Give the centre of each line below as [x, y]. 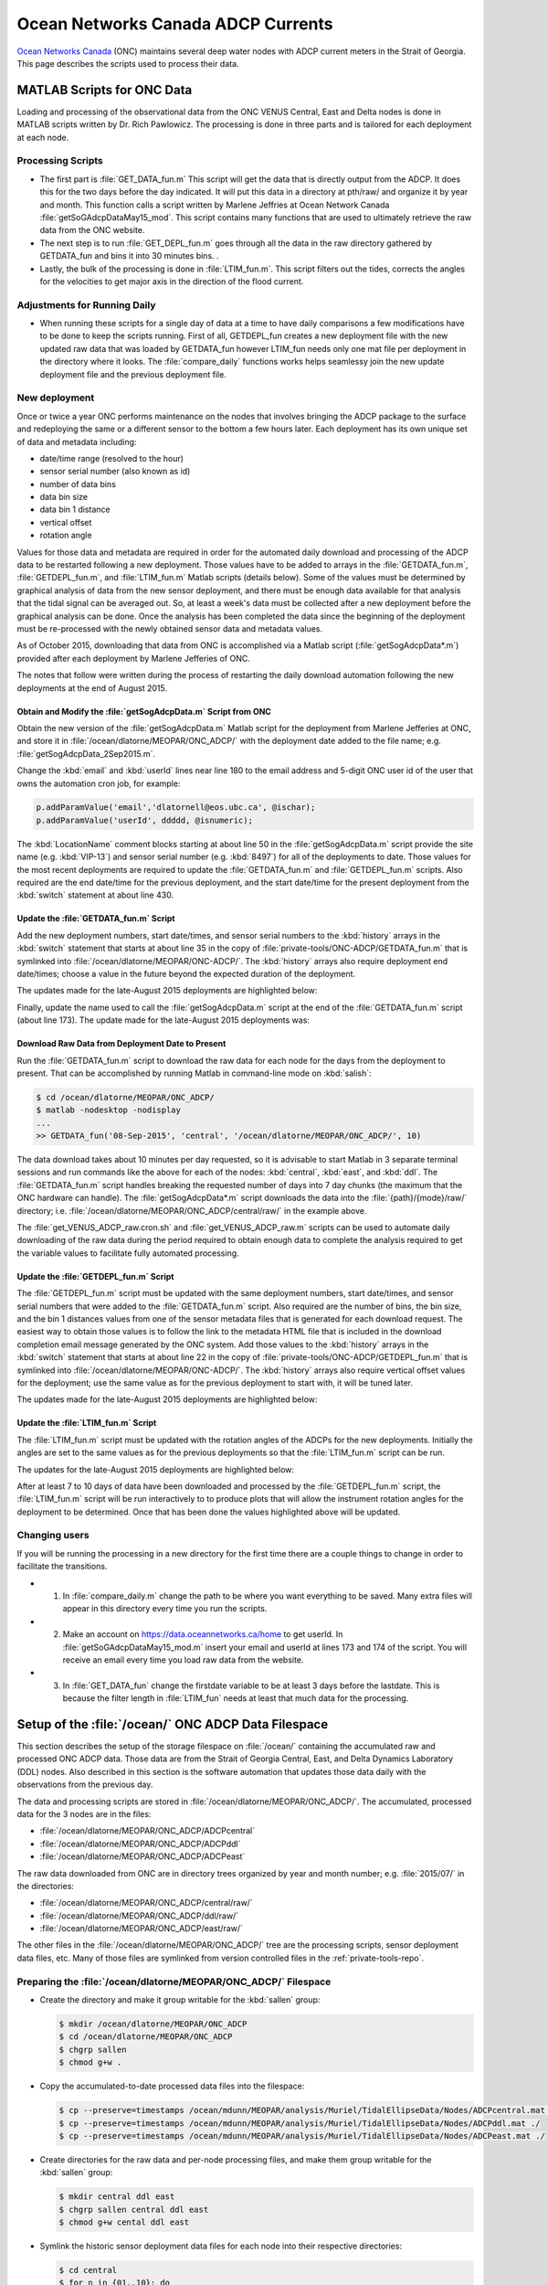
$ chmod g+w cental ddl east [124, 2222]
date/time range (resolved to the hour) [112, 458]
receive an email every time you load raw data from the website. [183, 1660]
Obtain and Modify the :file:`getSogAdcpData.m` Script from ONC [144, 711]
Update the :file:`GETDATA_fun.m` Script [96, 919]
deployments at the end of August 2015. [92, 688]
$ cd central [88, 2270]
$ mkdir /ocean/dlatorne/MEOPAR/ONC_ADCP [153, 2024]
